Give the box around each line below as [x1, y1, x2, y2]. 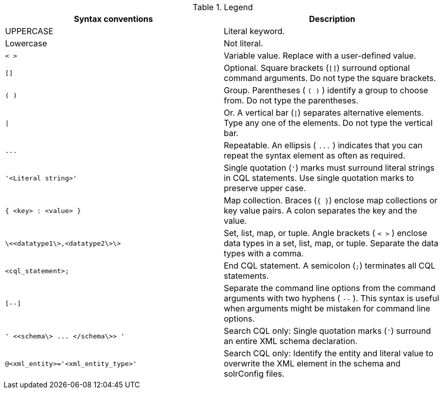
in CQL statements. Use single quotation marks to [224, 173, 414, 183]
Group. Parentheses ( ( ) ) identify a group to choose [224, 85, 428, 95]
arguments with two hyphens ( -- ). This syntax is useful [224, 293, 439, 303]
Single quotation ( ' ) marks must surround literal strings [224, 163, 435, 173]
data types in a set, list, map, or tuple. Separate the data [224, 238, 439, 248]
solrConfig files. [224, 369, 284, 379]
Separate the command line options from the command [224, 283, 436, 293]
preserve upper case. [224, 183, 306, 193]
